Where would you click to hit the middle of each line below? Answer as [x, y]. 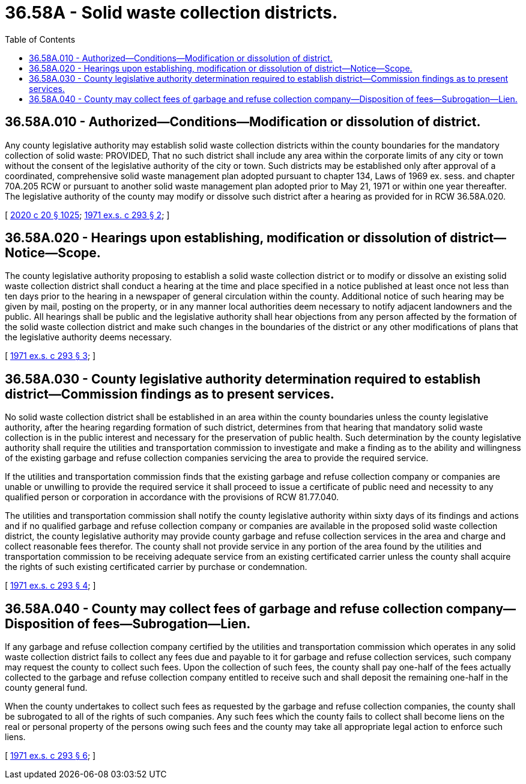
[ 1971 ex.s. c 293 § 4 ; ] [50, 586]
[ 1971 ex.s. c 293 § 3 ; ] [50, 356]
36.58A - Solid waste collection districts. [171, 13]
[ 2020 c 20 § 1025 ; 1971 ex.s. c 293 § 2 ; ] [87, 215]
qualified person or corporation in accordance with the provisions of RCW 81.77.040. [172, 497]
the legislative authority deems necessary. [89, 337]
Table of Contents [40, 39]
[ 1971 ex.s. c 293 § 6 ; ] [50, 756]
